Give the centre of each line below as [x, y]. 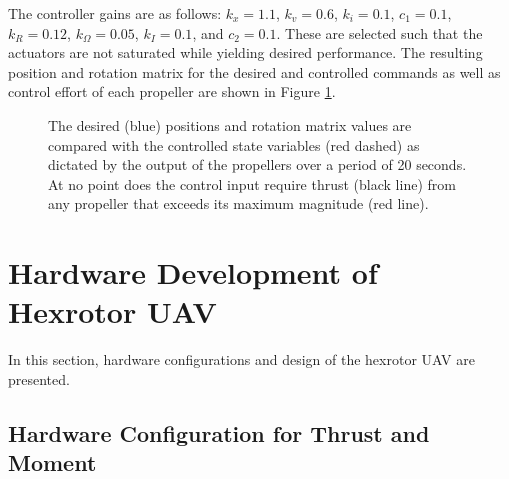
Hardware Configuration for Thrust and [219, 432]
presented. [39, 378]
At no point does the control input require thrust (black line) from [252, 183]
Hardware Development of [193, 272]
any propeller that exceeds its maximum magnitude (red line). [238, 203]
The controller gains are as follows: [115, 13]
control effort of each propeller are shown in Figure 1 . [172, 91]
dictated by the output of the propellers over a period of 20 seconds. [257, 164]
